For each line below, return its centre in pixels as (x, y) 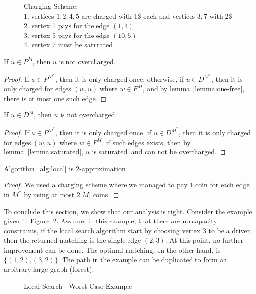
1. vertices (39, 16)
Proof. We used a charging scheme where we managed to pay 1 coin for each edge (127, 185)
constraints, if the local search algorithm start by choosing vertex (102, 230)
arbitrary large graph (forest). (49, 269)
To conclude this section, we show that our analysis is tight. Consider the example (128, 211)
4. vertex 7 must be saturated (68, 45)
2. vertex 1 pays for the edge (67, 25)
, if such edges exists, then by (146, 142)
